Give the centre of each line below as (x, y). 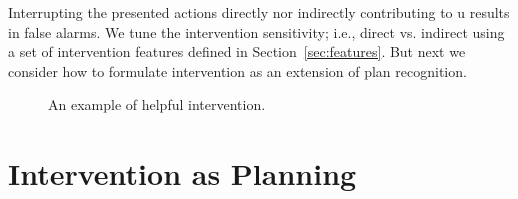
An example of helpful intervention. (157, 104)
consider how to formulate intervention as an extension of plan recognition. (237, 70)
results (489, 12)
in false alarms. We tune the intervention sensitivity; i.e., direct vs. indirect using (256, 31)
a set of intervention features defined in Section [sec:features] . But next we (237, 51)
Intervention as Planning (182, 173)
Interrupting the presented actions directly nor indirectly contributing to (230, 12)
